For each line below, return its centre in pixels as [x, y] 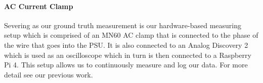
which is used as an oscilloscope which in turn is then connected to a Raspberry [128, 55]
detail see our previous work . [49, 74]
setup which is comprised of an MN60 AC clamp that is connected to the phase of [131, 35]
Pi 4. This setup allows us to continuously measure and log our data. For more [126, 65]
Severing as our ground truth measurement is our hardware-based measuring [123, 25]
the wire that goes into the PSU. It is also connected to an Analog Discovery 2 [126, 45]
